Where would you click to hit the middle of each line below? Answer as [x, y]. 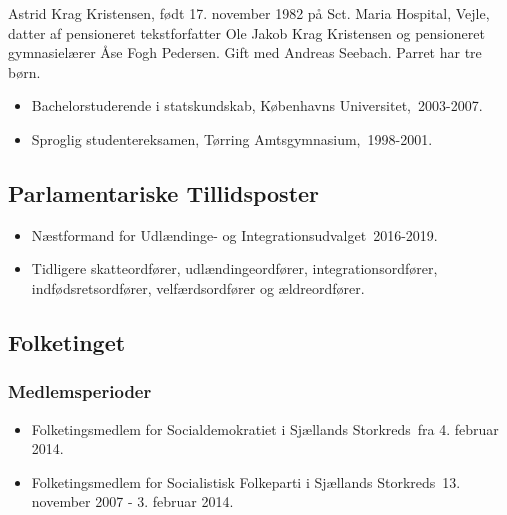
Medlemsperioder [80, 391]
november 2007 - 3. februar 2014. [132, 501]
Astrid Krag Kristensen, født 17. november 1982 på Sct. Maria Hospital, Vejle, [249, 13]
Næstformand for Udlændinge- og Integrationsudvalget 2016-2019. [234, 234]
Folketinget [67, 341]
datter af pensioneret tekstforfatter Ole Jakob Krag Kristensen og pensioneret [246, 32]
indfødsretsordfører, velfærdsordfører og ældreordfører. [198, 287]
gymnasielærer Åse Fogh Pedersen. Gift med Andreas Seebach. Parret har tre [245, 52]
